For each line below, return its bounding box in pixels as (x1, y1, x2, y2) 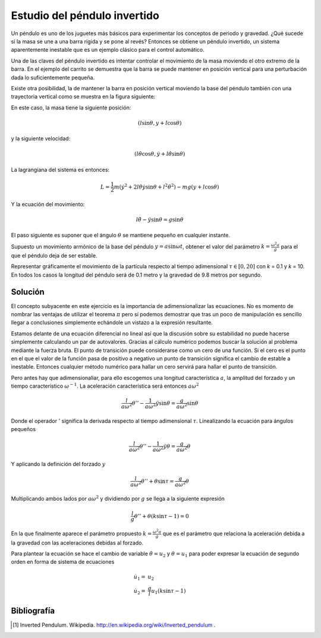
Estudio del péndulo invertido (11, 9, 160, 22)
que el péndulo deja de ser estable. (11, 252, 97, 259)
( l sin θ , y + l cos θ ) (137, 120, 182, 126)
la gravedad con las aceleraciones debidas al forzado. (11, 539, 144, 546)
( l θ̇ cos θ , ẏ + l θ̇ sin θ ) (134, 150, 185, 158)
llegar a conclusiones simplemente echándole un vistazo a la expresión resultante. (11, 319, 213, 326)
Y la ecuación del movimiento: (11, 200, 85, 208)
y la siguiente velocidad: (11, 135, 71, 142)
